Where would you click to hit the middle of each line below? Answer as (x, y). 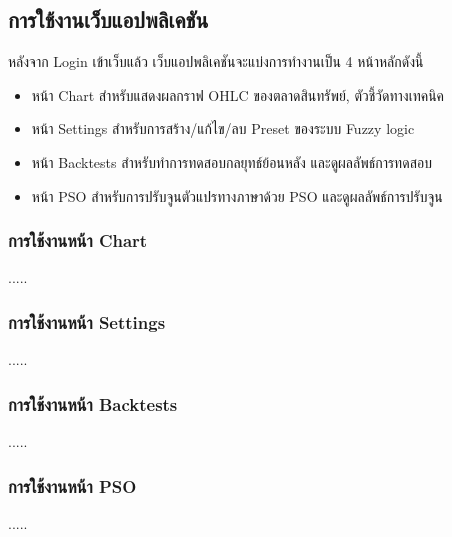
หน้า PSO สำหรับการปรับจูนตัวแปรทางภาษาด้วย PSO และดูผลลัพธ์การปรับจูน (237, 195)
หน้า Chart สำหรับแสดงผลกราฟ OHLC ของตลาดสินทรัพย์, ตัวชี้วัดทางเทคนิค (238, 94)
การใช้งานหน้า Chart (78, 240)
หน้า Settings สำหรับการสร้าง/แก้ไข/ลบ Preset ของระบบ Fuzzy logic (223, 128)
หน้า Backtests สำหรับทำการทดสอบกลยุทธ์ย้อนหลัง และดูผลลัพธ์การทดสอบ (231, 161)
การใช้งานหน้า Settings (87, 321)
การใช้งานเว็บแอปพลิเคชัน (108, 19)
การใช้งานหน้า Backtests (93, 403)
